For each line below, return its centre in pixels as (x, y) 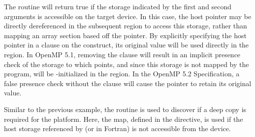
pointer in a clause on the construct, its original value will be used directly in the (127, 45)
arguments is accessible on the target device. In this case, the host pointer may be (128, 16)
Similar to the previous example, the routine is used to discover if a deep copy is (125, 109)
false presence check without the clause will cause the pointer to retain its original (128, 83)
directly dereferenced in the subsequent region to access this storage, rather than (126, 26)
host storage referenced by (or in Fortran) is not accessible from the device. (117, 128)
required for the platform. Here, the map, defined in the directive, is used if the (124, 119)
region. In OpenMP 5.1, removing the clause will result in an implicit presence (122, 54)
